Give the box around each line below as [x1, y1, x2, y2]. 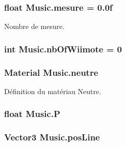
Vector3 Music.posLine [4, 131, 100, 143]
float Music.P [4, 107, 60, 120]
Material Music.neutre [4, 66, 98, 78]
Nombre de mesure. [4, 21, 65, 32]
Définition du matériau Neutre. [4, 85, 102, 96]
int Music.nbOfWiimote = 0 [4, 42, 122, 55]
